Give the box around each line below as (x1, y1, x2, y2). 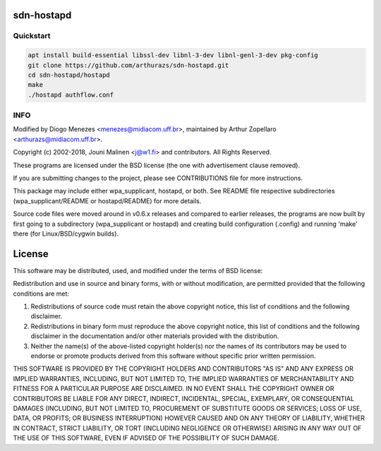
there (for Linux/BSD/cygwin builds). (13, 229, 119, 238)
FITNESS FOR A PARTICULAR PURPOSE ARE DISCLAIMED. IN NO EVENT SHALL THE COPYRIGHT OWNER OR (13, 385, 334, 393)
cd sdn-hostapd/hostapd (28, 71, 111, 79)
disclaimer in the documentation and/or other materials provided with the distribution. (30, 332, 279, 340)
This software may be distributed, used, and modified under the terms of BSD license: (13, 266, 263, 275)
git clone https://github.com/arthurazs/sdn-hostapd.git (28, 61, 229, 69)
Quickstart (13, 31, 51, 41)
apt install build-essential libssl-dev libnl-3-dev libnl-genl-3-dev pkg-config (28, 52, 319, 59)
